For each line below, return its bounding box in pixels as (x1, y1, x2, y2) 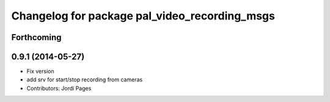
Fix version (26, 67, 54, 75)
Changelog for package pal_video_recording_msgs (11, 9, 275, 22)
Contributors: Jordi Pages (26, 84, 92, 92)
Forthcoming (11, 32, 62, 42)
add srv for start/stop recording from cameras (26, 76, 143, 83)
